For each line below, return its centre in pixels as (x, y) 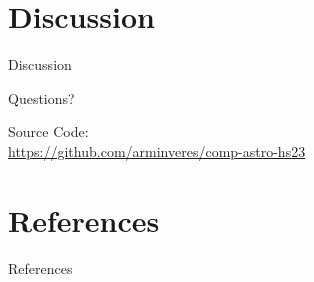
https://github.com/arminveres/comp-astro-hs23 (157, 150)
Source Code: (48, 131)
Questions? (41, 97)
